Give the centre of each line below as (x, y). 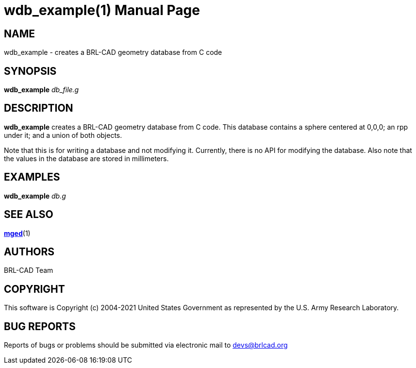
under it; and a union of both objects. (63, 135)
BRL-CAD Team (29, 270)
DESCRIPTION (39, 108)
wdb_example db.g (35, 196)
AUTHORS (29, 251)
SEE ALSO (29, 215)
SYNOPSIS (30, 71)
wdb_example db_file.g (42, 90)
